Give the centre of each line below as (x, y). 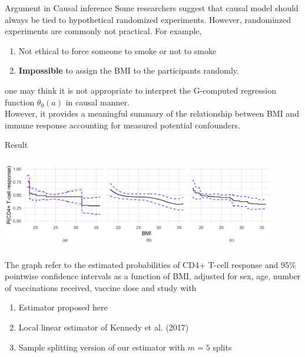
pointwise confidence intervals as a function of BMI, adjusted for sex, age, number (153, 276)
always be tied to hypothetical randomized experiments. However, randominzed (148, 19)
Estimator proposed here (63, 307)
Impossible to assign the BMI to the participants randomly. (129, 70)
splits (222, 347)
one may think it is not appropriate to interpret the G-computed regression (141, 90)
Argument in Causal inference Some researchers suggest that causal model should (152, 8)
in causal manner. (97, 102)
